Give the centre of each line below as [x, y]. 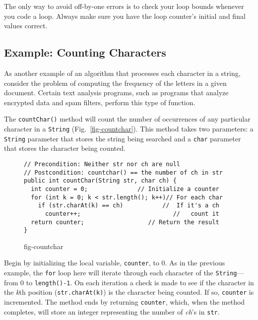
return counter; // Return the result [125, 222]
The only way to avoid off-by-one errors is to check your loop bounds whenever [124, 6]
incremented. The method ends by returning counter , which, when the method [125, 302]
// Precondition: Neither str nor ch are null [102, 164]
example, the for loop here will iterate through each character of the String [121, 273]
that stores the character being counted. [65, 148]
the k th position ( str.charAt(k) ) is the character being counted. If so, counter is [129, 292]
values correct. [26, 26]
